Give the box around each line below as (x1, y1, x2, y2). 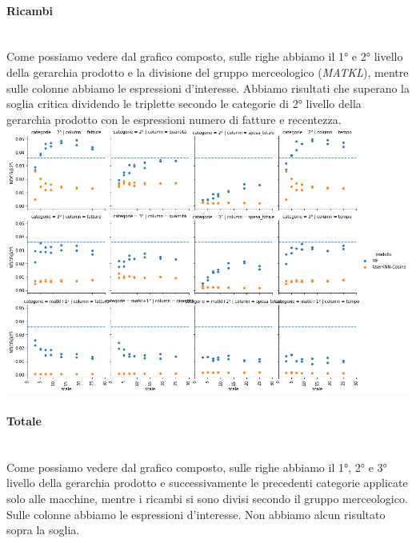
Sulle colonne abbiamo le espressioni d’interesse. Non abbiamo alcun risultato (6, 505, 386, 522)
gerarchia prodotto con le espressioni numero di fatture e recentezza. (6, 110, 342, 127)
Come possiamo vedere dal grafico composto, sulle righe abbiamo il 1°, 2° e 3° (6, 458, 387, 475)
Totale (6, 412, 42, 429)
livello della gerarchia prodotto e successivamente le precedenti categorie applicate (6, 474, 408, 491)
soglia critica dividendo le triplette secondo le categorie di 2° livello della (6, 95, 362, 112)
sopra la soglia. (6, 521, 80, 538)
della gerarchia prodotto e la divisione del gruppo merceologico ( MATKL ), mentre (6, 63, 409, 80)
